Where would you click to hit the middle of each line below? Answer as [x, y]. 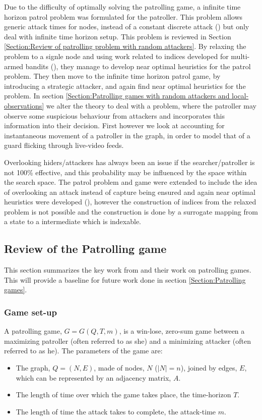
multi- [240, 56]
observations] [24, 105]
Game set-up [31, 312]
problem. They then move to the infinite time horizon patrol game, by [112, 76]
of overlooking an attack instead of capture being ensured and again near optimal [130, 192]
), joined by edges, [209, 368]
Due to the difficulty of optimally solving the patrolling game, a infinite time [122, 7]
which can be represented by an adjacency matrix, [93, 377]
